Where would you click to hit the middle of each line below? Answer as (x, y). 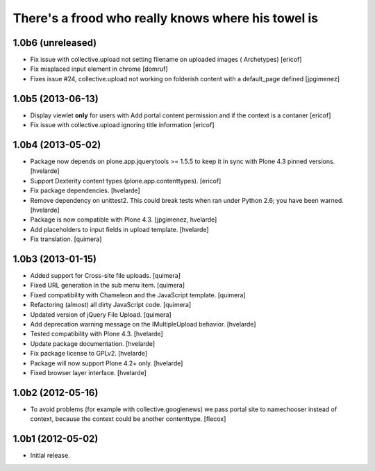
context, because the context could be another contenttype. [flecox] (128, 419)
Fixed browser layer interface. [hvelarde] (89, 372)
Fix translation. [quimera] (66, 239)
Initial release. (50, 456)
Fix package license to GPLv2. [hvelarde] (89, 354)
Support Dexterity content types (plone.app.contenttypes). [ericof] (126, 181)
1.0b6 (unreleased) (55, 43)
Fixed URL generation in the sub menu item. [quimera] (108, 286)
